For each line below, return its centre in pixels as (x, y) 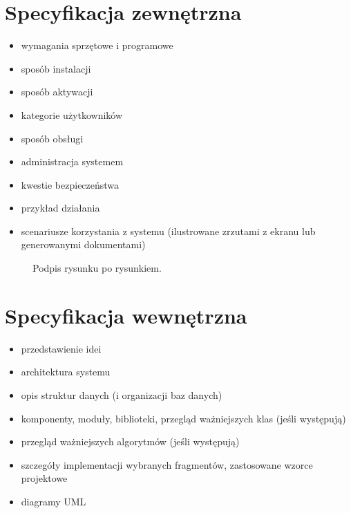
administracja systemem (72, 161)
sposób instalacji (56, 68)
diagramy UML (54, 501)
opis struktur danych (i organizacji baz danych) (122, 394)
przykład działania (60, 208)
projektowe (44, 478)
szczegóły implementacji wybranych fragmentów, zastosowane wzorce (167, 464)
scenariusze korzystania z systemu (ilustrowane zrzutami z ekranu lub (168, 231)
